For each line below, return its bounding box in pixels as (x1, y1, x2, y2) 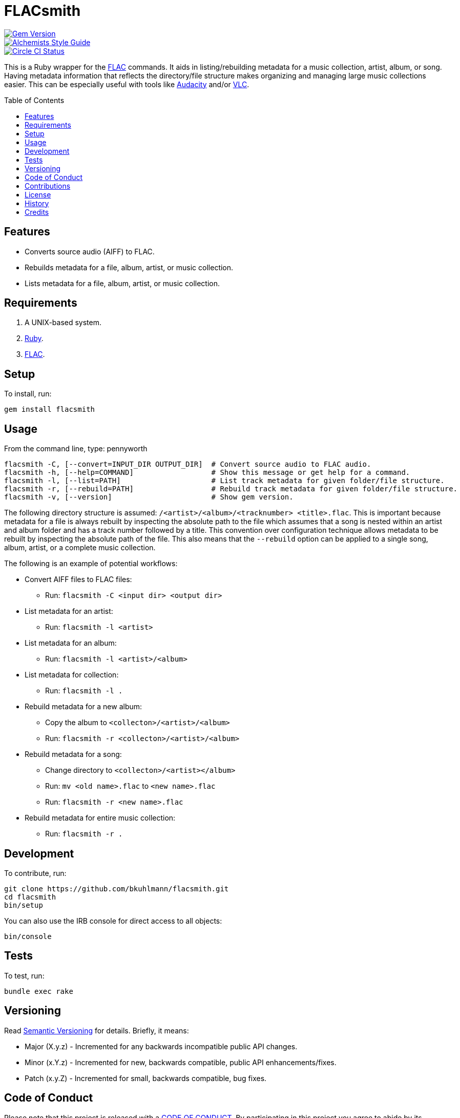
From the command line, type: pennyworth (4, 444, 148, 453)
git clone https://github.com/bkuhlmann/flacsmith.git (4, 884, 229, 893)
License (25, 190, 51, 199)
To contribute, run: (4, 868, 67, 877)
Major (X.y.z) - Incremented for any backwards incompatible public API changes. (25, 1042, 298, 1051)
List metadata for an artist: (25, 607, 113, 616)
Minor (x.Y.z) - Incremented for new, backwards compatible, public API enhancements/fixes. (25, 1057, 337, 1067)
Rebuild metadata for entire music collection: (25, 813, 176, 823)
